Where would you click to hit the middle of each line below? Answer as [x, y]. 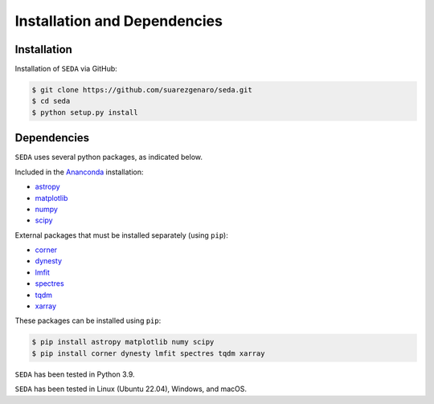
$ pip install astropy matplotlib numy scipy [123, 342]
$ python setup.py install [85, 112]
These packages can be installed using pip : [88, 320]
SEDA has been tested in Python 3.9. [75, 374]
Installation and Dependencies [119, 21]
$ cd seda [51, 101]
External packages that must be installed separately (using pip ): [121, 235]
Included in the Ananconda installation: [79, 172]
